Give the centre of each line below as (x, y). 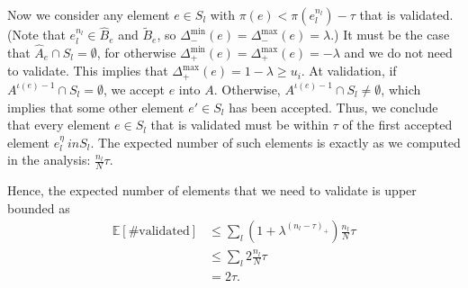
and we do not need (398, 53)
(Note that (36, 35)
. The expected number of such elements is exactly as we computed (275, 142)
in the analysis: (49, 160)
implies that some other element (96, 107)
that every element (59, 125)
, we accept (134, 89)
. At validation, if (349, 71)
